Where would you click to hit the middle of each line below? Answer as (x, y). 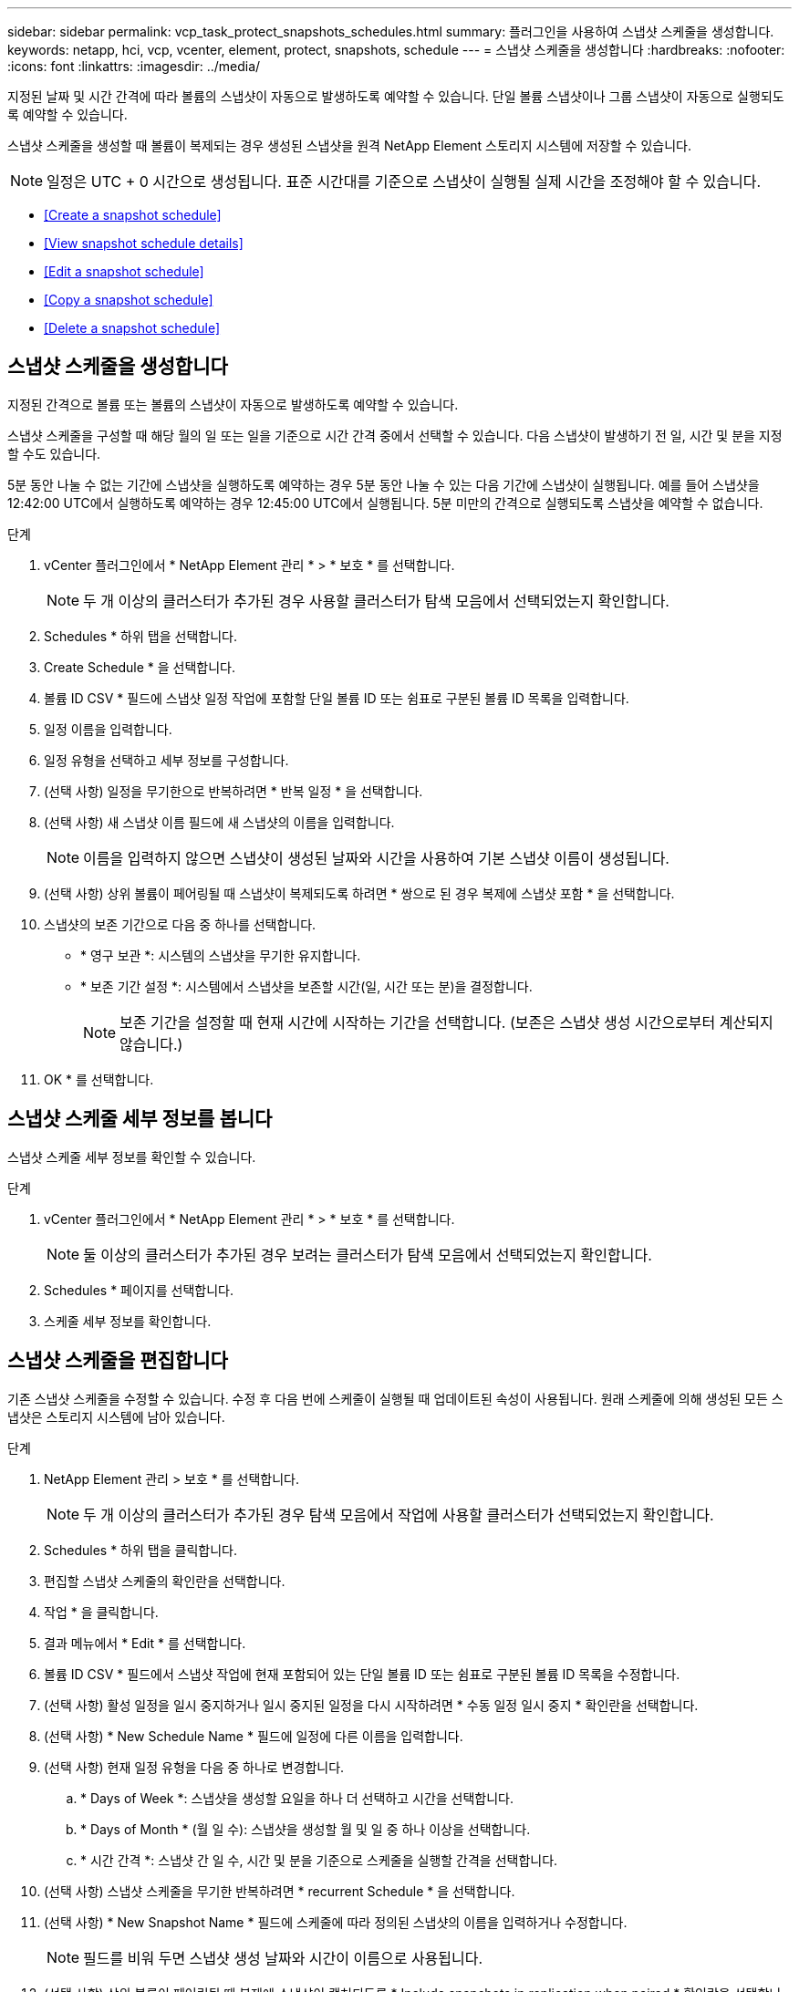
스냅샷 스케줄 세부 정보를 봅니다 (140, 1119)
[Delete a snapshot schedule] (132, 328)
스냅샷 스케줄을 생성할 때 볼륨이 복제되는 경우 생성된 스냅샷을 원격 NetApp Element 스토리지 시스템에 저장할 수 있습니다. (349, 145)
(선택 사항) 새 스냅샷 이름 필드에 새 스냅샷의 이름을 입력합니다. (219, 822)
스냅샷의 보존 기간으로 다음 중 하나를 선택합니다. (180, 924)
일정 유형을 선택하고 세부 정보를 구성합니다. (166, 760)
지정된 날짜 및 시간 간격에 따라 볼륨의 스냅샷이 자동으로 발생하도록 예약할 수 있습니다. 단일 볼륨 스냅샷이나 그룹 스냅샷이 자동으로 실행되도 (396, 96)
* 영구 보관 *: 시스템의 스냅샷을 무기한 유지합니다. (221, 955)
